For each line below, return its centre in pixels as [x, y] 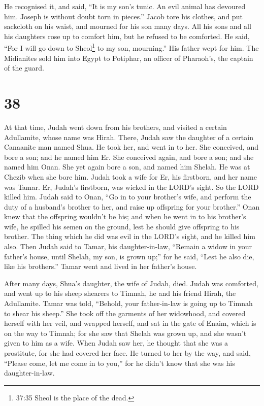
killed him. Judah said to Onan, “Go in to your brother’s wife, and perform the [128, 197]
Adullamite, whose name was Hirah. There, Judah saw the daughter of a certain [129, 137]
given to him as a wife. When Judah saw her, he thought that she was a [116, 343]
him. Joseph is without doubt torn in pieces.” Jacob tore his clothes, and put [123, 16]
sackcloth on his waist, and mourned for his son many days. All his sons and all [128, 26]
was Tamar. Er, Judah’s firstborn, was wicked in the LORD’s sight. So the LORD [131, 187]
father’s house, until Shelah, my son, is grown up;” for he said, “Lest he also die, [129, 256]
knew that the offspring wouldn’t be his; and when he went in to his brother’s [125, 216]
